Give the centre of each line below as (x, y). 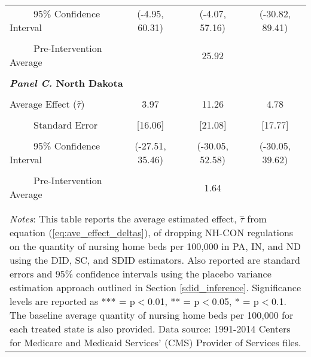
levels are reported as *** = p (72, 301)
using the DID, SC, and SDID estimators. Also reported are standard (155, 260)
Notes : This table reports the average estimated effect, (123, 219)
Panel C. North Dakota (66, 83)
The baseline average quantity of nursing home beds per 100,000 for (152, 315)
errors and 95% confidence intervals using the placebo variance (141, 274)
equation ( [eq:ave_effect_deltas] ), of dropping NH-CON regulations (152, 232)
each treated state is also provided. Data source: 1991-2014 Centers (150, 329)
